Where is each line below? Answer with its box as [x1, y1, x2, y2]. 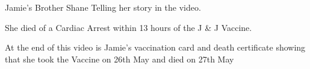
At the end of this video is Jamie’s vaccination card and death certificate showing [5, 41, 306, 54]
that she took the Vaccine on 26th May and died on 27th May [5, 52, 234, 65]
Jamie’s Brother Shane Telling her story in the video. [5, 1, 201, 13]
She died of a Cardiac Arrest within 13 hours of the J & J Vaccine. [5, 21, 252, 33]
